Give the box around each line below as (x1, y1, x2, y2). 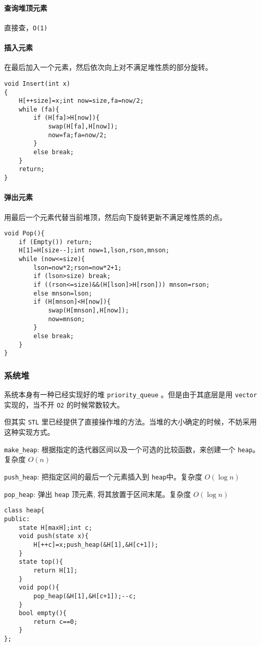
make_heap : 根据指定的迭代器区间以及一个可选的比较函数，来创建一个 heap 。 (4, 444, 260, 454)
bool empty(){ (18, 610, 67, 617)
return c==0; (33, 618, 78, 625)
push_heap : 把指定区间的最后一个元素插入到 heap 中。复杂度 (4, 471, 203, 482)
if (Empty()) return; (18, 238, 92, 246)
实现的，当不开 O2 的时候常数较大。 (4, 399, 124, 410)
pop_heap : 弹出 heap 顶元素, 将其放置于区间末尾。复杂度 (4, 488, 191, 499)
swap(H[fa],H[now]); (48, 123, 118, 131)
